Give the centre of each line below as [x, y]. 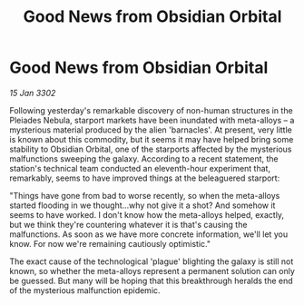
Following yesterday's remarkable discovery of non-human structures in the [151, 110]
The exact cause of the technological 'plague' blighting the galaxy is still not [152, 261]
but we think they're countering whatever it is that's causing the [128, 224]
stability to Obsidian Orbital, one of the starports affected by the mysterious [151, 149]
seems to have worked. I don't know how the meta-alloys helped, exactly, [147, 214]
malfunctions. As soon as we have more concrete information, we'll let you [149, 234]
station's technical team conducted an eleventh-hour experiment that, [140, 168]
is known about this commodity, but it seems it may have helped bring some [152, 139]
